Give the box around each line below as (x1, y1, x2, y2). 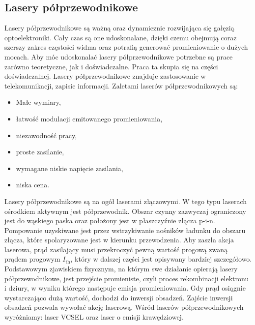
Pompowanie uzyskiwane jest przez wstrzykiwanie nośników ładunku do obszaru (4, 225, 246, 235)
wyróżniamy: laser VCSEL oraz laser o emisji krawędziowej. (4, 312, 184, 322)
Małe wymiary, (16, 97, 61, 107)
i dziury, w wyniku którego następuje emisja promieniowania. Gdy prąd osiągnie (4, 283, 246, 293)
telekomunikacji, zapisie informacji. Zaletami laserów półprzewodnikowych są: (4, 80, 238, 90)
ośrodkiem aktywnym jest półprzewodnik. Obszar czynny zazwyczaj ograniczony (4, 206, 246, 216)
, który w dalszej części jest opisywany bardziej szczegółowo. (70, 254, 252, 264)
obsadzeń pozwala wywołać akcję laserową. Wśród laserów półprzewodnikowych (4, 302, 244, 312)
